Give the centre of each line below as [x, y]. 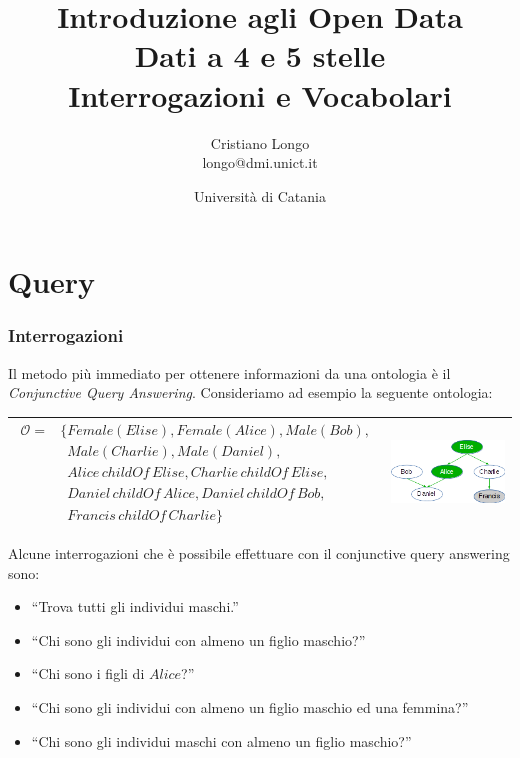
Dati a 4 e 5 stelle [260, 55]
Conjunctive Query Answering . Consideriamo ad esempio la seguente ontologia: [250, 392]
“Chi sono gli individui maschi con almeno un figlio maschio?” [221, 740]
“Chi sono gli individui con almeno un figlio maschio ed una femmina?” [250, 707]
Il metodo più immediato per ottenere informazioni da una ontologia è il [229, 372]
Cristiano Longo [260, 142]
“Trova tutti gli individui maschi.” [135, 606]
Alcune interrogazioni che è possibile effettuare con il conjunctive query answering [259, 553]
